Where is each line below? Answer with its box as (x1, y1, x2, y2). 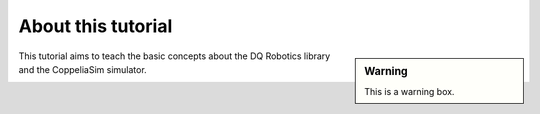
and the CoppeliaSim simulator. (18, 63, 147, 75)
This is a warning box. (364, 85, 455, 97)
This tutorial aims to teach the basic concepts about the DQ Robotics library (18, 50, 331, 62)
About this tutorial (18, 15, 173, 37)
